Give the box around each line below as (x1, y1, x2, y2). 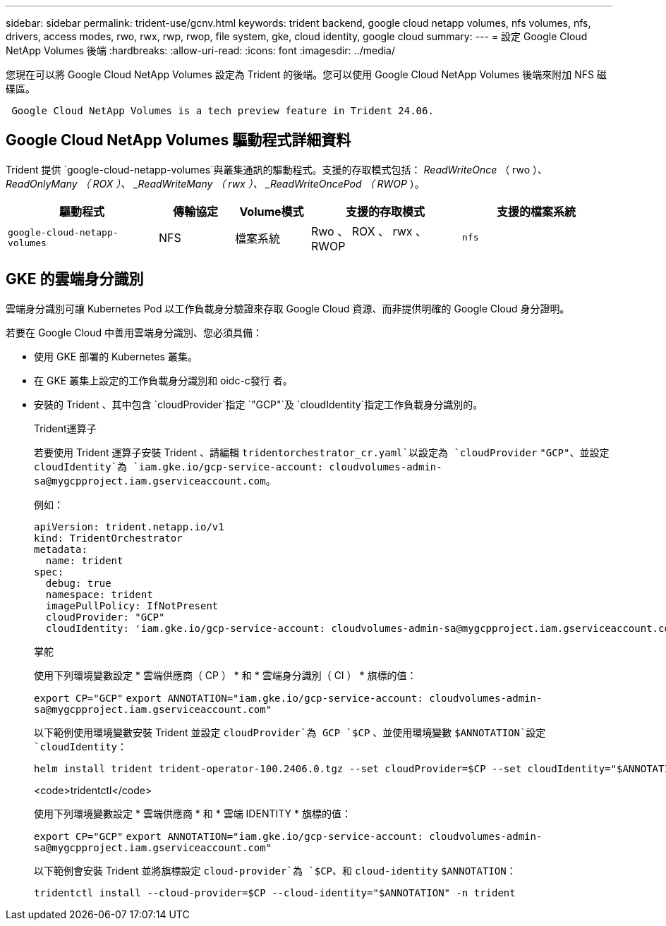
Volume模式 (239, 204, 304, 219)
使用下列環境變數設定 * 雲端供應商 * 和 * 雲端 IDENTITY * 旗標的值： (34, 807, 351, 820)
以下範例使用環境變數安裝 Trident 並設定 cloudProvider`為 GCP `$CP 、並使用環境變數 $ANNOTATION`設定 (34, 726, 546, 738)
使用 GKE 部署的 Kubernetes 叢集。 (34, 350, 198, 363)
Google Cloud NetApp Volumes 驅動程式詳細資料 (6, 131, 351, 150)
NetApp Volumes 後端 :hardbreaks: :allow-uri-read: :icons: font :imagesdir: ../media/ (6, 44, 396, 56)
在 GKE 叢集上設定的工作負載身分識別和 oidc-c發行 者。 (34, 374, 293, 386)
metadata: (34, 543, 87, 555)
